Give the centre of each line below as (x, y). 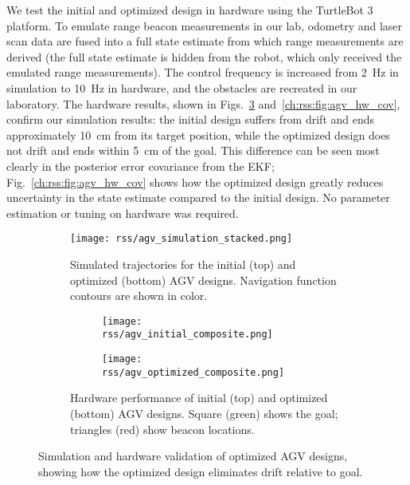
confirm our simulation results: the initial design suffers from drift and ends (191, 119)
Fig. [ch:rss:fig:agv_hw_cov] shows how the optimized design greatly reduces (195, 181)
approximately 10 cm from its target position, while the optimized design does (198, 134)
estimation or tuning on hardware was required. (123, 213)
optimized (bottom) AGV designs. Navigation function (203, 280)
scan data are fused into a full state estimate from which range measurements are (205, 41)
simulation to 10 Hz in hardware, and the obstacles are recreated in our (182, 87)
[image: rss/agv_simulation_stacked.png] (182, 239)
